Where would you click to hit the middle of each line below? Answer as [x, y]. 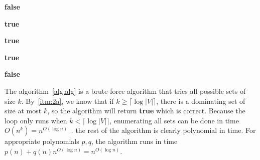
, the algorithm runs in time [134, 141]
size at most [23, 111]
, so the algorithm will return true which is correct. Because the [146, 111]
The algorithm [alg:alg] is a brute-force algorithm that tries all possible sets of [125, 91]
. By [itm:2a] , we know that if [68, 101]
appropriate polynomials [42, 141]
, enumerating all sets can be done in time [174, 120]
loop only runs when [36, 120]
